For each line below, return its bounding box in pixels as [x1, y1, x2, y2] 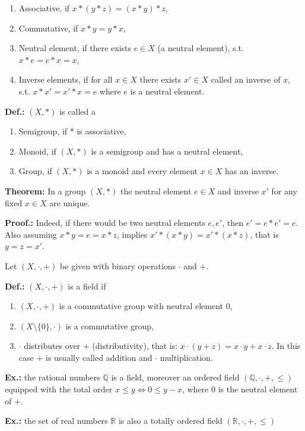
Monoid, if [18, 144, 56, 157]
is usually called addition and [45, 351, 152, 363]
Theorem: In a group [5, 184, 86, 197]
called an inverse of [211, 73, 281, 86]
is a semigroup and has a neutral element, [91, 144, 243, 157]
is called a [59, 105, 96, 117]
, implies [116, 228, 148, 240]
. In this [271, 339, 301, 352]
